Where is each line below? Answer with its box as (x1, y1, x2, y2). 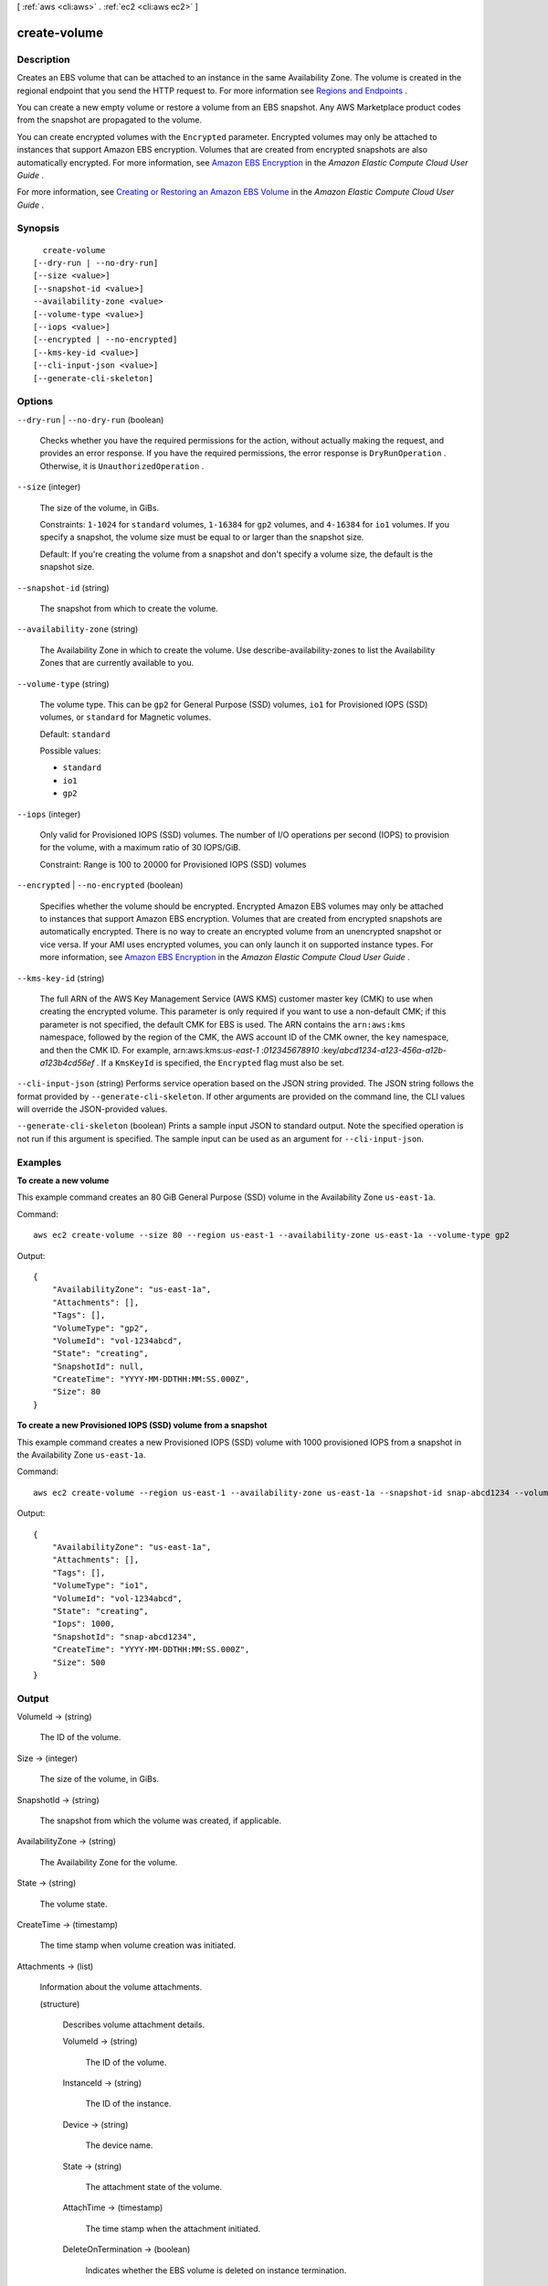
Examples (16, 1156, 62, 1169)
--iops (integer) (16, 808, 81, 819)
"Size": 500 (51, 1657, 106, 1668)
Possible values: (39, 745, 101, 756)
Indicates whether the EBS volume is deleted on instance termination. (85, 2264, 347, 2276)
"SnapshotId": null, (51, 1361, 144, 1372)
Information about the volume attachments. (39, 1982, 203, 1992)
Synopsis (16, 222, 59, 235)
